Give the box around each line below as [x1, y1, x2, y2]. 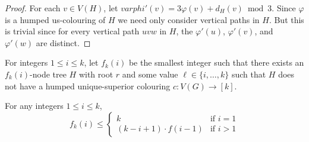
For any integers [5, 99, 64, 112]
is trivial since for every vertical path [5, 25, 140, 37]
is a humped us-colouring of [5, 13, 106, 25]
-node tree [30, 67, 67, 80]
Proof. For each [5, 2, 61, 14]
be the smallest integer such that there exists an [128, 56, 304, 69]
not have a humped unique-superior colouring [5, 79, 171, 92]
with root [78, 67, 113, 80]
